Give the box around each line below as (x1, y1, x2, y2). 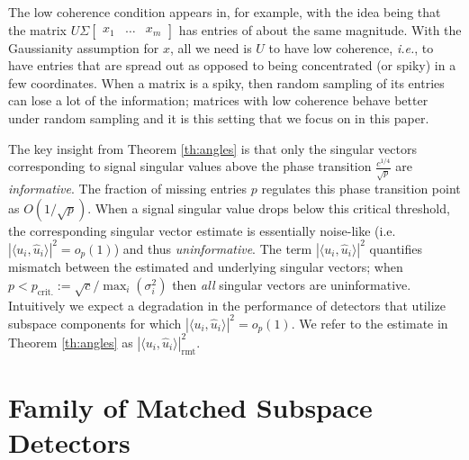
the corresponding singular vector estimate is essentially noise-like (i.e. (8, 221, 396, 239)
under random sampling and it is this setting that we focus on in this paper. (8, 108, 429, 127)
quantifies (369, 239, 422, 257)
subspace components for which (8, 313, 182, 332)
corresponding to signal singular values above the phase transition (8, 157, 372, 176)
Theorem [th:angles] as (8, 332, 133, 351)
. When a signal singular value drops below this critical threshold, (87, 198, 450, 217)
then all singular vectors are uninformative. (172, 275, 411, 293)
